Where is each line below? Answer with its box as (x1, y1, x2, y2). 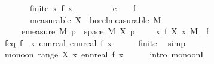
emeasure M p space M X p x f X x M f (21, 25, 209, 37)
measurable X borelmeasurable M (29, 13, 161, 25)
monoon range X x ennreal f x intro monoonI (4, 48, 204, 60)
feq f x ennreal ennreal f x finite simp (4, 36, 185, 49)
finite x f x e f (29, 2, 136, 14)
